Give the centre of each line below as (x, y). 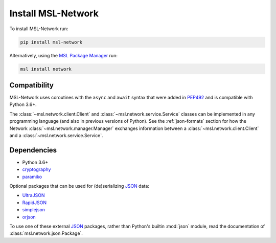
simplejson (34, 210)
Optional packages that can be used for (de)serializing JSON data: (79, 186)
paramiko (32, 176)
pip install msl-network (51, 42)
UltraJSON (33, 195)
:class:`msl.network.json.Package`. (46, 233)
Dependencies (33, 150)
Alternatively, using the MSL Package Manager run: (63, 55)
